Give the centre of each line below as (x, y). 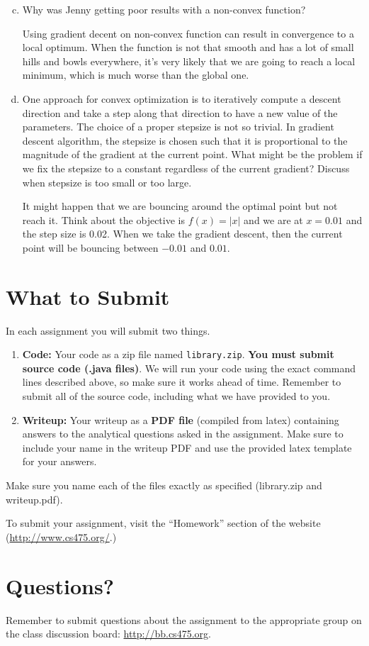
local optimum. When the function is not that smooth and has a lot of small (188, 47)
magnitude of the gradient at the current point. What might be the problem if (192, 154)
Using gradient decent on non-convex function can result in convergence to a (188, 33)
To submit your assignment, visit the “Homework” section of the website (163, 523)
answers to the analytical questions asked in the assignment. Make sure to (183, 434)
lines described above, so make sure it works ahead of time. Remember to (182, 382)
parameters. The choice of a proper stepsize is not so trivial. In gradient (178, 127)
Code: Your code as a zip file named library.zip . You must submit (178, 354)
